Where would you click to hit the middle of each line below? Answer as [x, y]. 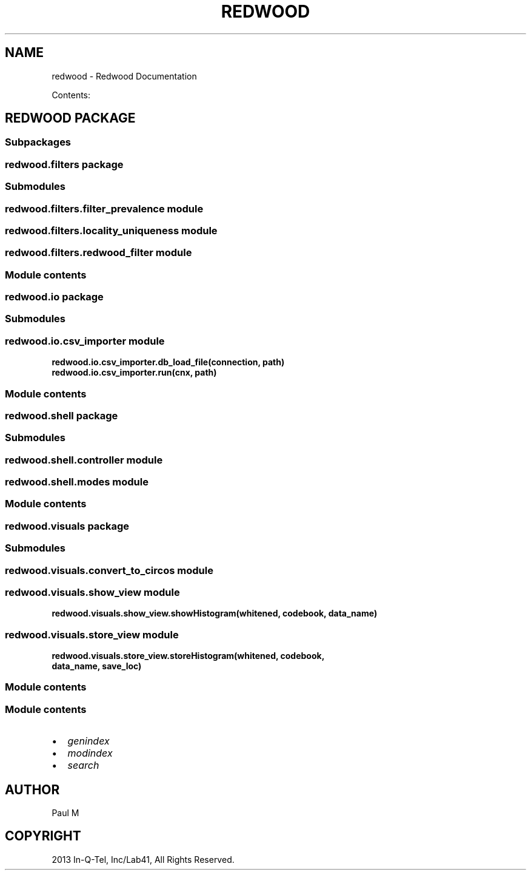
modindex [90, 753]
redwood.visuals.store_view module [92, 634]
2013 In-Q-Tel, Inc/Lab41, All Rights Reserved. [143, 859]
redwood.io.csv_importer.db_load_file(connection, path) [168, 362]
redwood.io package [54, 297]
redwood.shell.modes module [77, 482]
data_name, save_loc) [97, 666]
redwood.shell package [62, 415]
